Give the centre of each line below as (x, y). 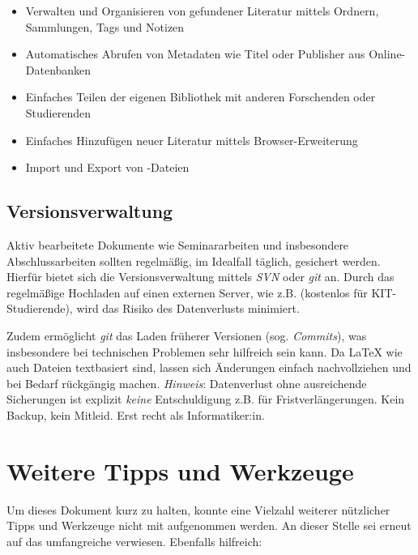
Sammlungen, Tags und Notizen (105, 26)
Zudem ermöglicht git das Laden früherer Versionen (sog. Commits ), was (187, 335)
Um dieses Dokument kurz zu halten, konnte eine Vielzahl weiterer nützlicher (198, 509)
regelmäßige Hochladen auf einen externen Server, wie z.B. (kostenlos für (187, 292)
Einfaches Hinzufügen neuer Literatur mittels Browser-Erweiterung (192, 140)
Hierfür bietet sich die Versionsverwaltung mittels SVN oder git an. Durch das (200, 277)
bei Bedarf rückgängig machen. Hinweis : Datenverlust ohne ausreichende (187, 383)
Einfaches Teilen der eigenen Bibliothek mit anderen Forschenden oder (200, 97)
